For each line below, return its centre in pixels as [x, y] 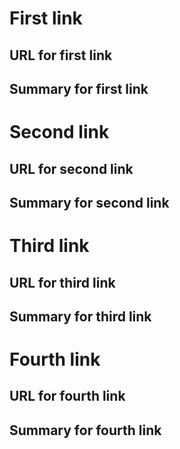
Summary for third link [80, 316]
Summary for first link [79, 88]
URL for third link [62, 282]
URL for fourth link [67, 396]
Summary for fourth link [85, 430]
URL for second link [71, 168]
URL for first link [61, 55]
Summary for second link [89, 202]
